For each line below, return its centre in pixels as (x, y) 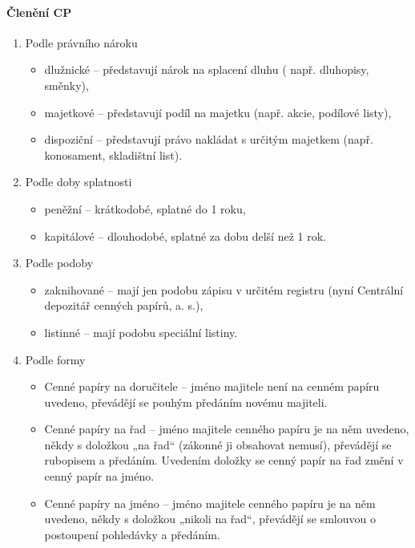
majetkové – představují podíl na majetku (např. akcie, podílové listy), (218, 112)
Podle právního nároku (81, 42)
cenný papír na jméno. (99, 476)
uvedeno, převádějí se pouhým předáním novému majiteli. (186, 402)
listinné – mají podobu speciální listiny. (141, 332)
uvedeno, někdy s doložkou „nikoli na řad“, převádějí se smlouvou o (210, 519)
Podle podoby (59, 263)
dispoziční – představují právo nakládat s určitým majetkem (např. (209, 139)
